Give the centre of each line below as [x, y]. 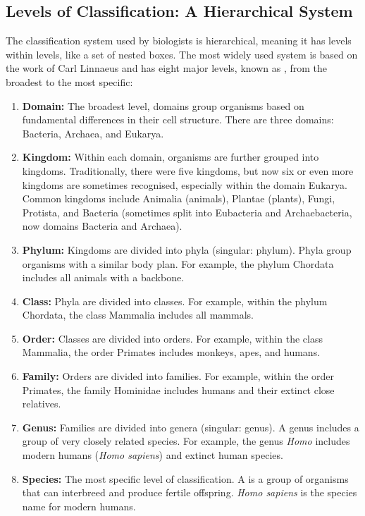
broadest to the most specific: [69, 81]
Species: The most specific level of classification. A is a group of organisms [185, 478]
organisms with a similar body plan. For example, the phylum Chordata [178, 263]
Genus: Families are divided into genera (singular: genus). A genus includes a [191, 427]
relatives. [42, 404]
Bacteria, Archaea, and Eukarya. [93, 133]
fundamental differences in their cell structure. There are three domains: [178, 119]
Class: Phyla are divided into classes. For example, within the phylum [175, 301]
